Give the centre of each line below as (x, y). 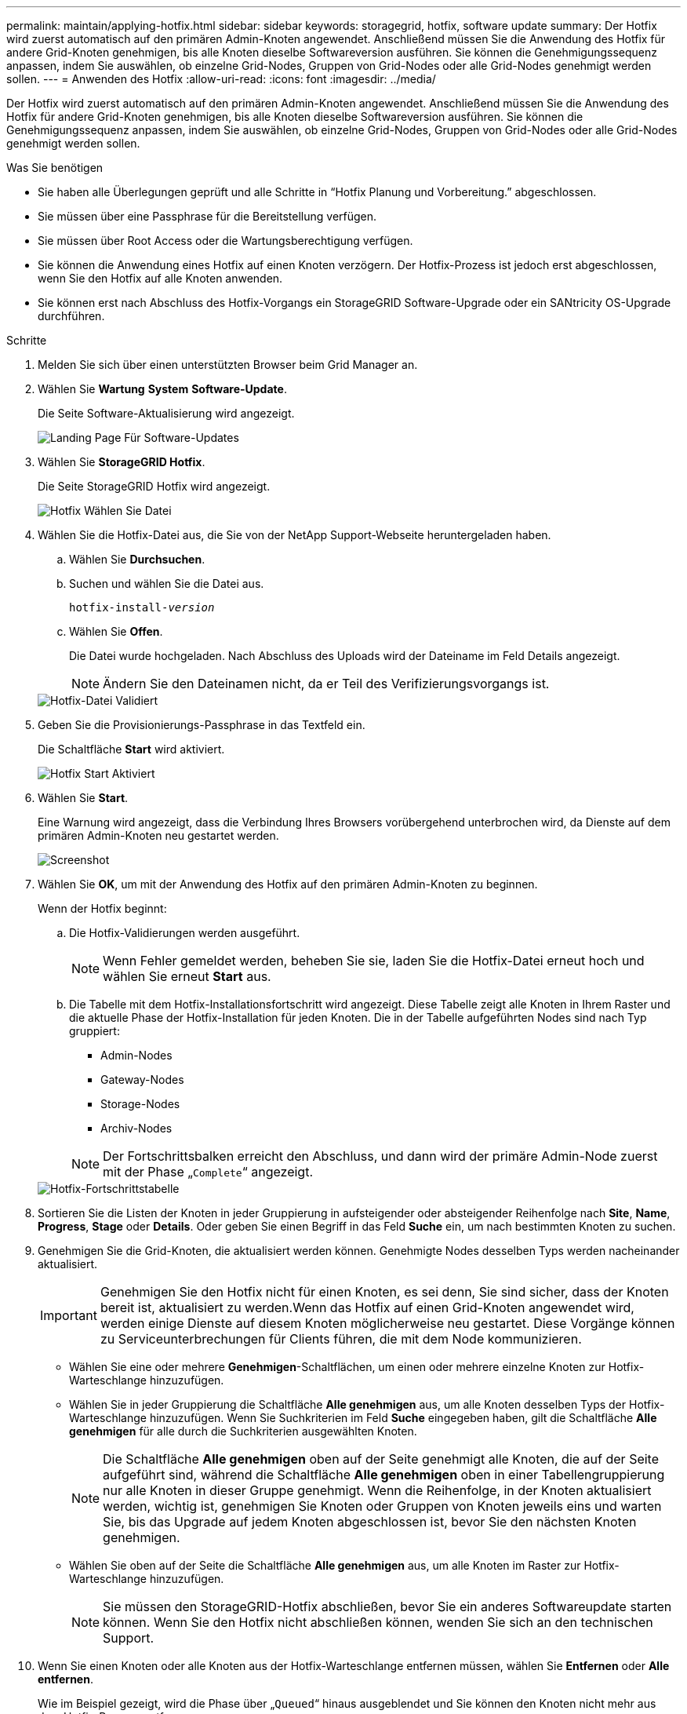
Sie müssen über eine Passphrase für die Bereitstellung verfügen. (207, 216)
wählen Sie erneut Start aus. (187, 976)
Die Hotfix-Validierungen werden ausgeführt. (185, 933)
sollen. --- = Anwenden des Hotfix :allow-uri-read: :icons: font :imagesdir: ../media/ (221, 79)
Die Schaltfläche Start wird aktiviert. (131, 749)
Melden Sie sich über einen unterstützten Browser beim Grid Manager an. (228, 365)
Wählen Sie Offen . (116, 631)
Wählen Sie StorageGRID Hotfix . (122, 462)
